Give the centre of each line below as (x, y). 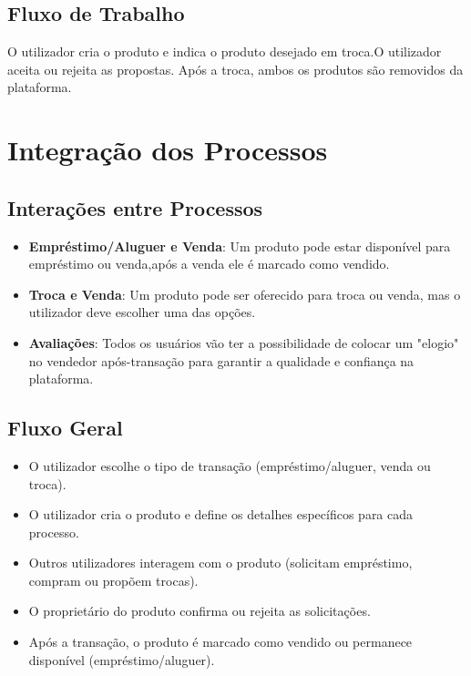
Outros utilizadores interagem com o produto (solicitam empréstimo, (220, 563)
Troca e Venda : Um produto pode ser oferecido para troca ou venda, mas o (245, 294)
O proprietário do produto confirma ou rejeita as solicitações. (200, 611)
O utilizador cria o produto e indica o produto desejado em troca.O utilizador (225, 51)
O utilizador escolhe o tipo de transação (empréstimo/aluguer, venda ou (230, 465)
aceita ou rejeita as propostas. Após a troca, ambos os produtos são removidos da (235, 69)
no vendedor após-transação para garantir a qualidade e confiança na (221, 360)
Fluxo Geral (65, 428)
